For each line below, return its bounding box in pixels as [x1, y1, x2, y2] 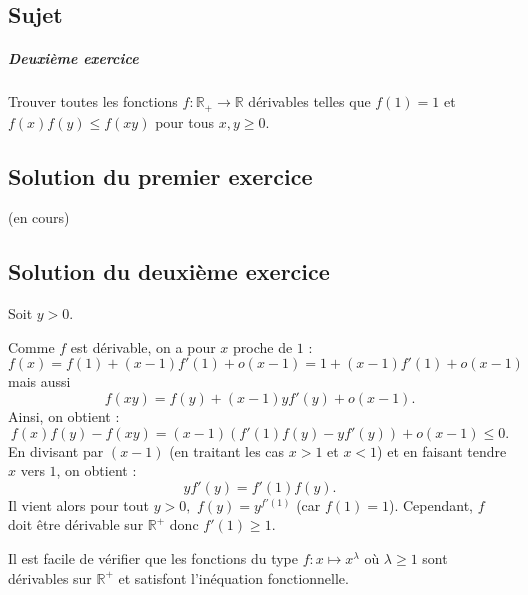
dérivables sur [8, 567, 92, 588]
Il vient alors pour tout [8, 494, 149, 515]
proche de [233, 336, 293, 357]
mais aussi [8, 371, 71, 392]
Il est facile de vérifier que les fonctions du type [8, 547, 299, 568]
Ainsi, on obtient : [8, 405, 120, 426]
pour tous [155, 111, 214, 132]
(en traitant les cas [169, 440, 285, 461]
